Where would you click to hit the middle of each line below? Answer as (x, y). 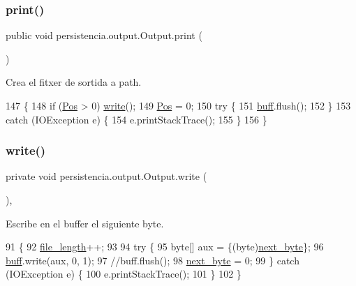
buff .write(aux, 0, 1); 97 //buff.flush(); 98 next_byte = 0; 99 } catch (153, 260)
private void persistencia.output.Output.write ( (106, 176)
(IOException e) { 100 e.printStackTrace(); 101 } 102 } (124, 274)
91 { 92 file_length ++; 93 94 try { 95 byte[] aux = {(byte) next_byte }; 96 (165, 247)
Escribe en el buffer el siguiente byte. (85, 223)
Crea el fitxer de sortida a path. (74, 82)
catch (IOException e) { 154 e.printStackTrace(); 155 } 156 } (136, 119)
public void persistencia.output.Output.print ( (104, 35)
